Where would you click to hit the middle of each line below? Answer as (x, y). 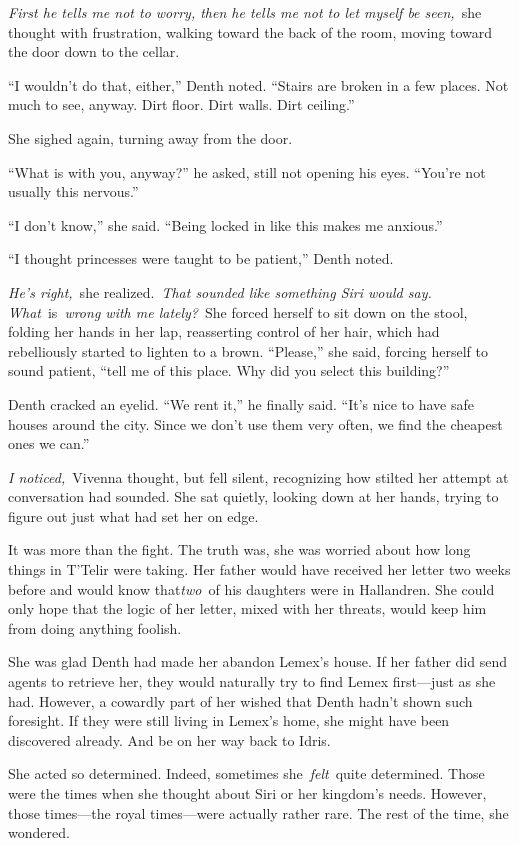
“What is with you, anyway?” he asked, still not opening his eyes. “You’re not (247, 171)
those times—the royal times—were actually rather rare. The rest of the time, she (258, 812)
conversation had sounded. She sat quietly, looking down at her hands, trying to (253, 496)
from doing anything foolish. (95, 627)
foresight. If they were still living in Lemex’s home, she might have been (229, 720)
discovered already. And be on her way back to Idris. (169, 739)
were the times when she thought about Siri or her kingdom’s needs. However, (247, 793)
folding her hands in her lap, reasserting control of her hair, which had (224, 331)
